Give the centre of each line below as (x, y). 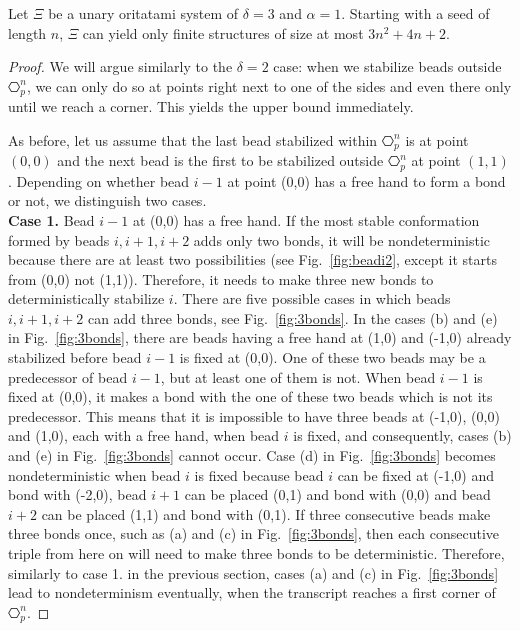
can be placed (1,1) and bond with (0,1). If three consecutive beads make (266, 513)
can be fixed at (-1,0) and (415, 474)
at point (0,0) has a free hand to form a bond (366, 180)
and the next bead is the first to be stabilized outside (220, 160)
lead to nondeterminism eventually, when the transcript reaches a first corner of (252, 592)
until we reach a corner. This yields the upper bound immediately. (211, 106)
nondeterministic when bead (94, 474)
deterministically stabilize (86, 298)
